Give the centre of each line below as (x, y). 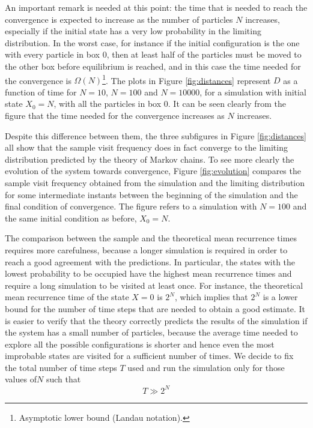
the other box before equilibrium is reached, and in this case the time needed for (153, 66)
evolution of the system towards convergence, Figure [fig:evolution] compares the (153, 171)
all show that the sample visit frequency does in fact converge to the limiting (146, 147)
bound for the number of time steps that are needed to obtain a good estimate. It (155, 308)
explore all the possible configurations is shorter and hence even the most (140, 344)
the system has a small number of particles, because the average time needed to (151, 332)
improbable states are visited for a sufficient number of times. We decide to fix (149, 356)
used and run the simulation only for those (206, 367)
